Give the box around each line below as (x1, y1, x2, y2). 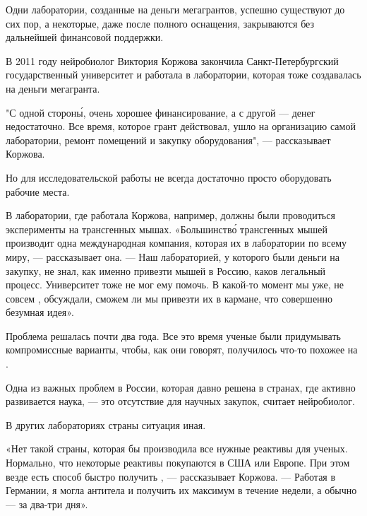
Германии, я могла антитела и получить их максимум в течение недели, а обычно (6, 483, 357, 498)
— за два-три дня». (6, 496, 88, 511)
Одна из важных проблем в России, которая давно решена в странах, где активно (6, 380, 356, 394)
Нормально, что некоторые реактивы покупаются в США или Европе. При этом (6, 455, 350, 470)
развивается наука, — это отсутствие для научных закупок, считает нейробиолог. (6, 394, 355, 409)
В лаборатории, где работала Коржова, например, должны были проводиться (6, 208, 335, 223)
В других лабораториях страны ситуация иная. (6, 417, 206, 432)
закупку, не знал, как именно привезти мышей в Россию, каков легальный (6, 263, 326, 278)
